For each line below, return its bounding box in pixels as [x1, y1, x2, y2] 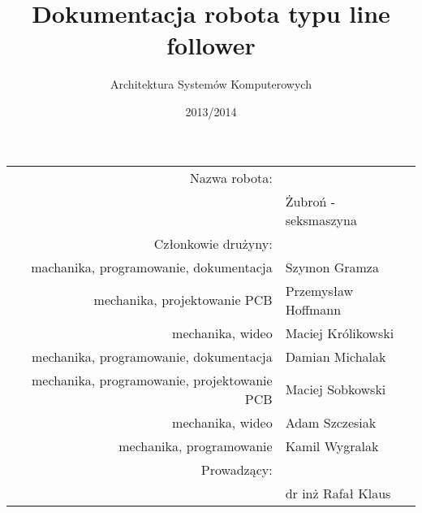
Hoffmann [285, 299, 342, 319]
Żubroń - [285, 191, 336, 211]
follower [166, 28, 256, 62]
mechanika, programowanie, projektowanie [32, 370, 273, 389]
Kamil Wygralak [285, 436, 379, 455]
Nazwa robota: [189, 167, 273, 187]
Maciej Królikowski [285, 323, 394, 342]
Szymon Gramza [285, 257, 379, 276]
